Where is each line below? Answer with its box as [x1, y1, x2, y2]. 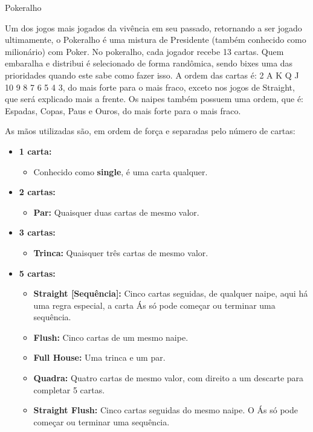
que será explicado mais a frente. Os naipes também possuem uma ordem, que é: [5, 92, 304, 105]
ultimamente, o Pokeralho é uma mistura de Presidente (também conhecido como [5, 33, 306, 46]
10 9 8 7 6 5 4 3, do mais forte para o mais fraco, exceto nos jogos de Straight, [5, 80, 295, 93]
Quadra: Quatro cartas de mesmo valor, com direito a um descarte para [33, 372, 304, 384]
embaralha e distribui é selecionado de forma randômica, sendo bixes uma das [5, 57, 293, 69]
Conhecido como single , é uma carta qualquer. [33, 165, 208, 178]
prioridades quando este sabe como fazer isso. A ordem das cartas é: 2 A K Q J [5, 68, 299, 81]
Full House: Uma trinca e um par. [33, 351, 166, 364]
